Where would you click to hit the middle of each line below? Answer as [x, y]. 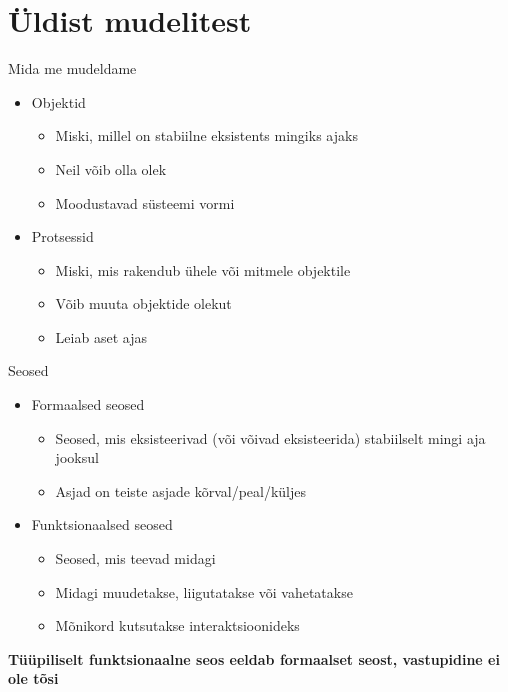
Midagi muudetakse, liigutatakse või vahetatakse [204, 591]
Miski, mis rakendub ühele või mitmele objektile [203, 269]
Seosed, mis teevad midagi [135, 558]
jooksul [77, 457]
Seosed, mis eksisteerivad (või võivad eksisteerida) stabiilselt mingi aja [270, 437]
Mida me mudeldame [72, 68]
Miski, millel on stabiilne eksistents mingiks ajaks [206, 135]
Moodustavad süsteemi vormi [145, 202]
